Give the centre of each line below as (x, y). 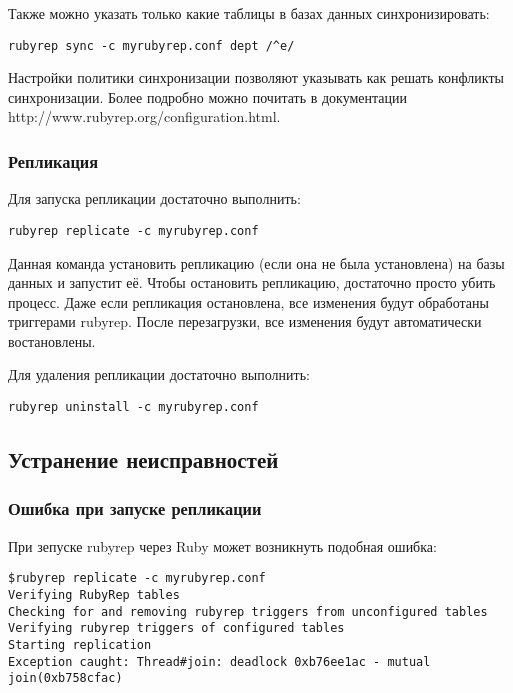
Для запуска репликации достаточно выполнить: (154, 198)
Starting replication (80, 644)
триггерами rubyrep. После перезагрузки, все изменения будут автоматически (245, 321)
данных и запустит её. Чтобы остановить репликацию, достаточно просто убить (252, 282)
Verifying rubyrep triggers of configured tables (176, 628)
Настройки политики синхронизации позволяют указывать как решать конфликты (256, 77)
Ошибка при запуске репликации (135, 508)
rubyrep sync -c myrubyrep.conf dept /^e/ (151, 45)
